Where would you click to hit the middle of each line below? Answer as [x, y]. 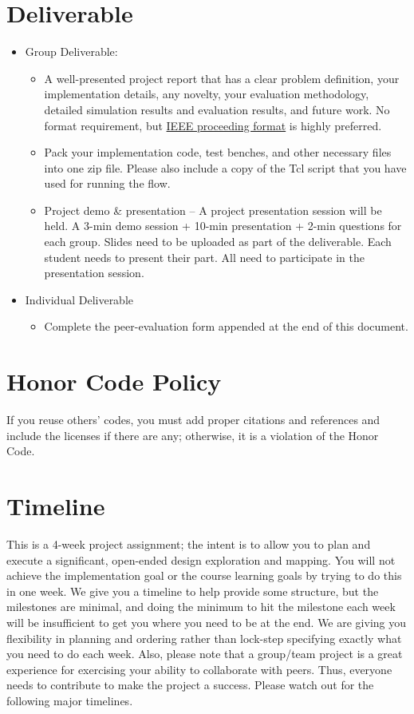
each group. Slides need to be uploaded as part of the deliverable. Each [218, 242]
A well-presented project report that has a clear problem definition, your [222, 78]
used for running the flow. [107, 183]
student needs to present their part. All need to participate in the [204, 257]
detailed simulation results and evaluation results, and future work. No [217, 109]
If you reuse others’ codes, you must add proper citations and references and [193, 420]
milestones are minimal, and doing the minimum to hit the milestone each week [201, 607]
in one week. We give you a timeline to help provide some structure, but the [193, 591]
